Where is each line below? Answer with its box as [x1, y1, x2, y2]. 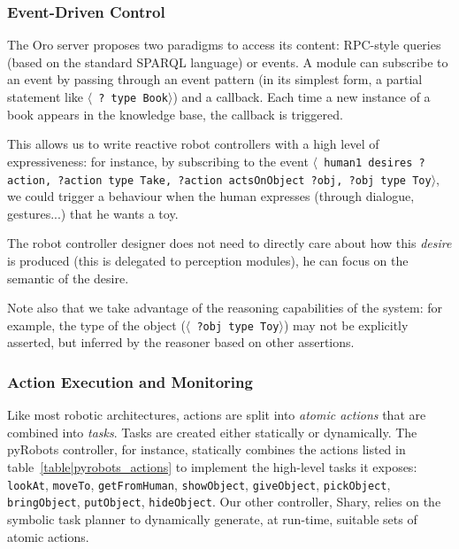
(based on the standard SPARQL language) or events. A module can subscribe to [7, 52, 448, 71]
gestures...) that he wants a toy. [7, 204, 179, 222]
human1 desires [324, 156, 413, 169]
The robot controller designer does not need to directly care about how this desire [7, 234, 452, 252]
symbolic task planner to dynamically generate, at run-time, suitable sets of [7, 509, 417, 528]
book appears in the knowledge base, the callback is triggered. [7, 104, 343, 123]
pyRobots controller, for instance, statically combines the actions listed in [7, 440, 406, 459]
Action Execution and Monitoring [7, 370, 253, 392]
